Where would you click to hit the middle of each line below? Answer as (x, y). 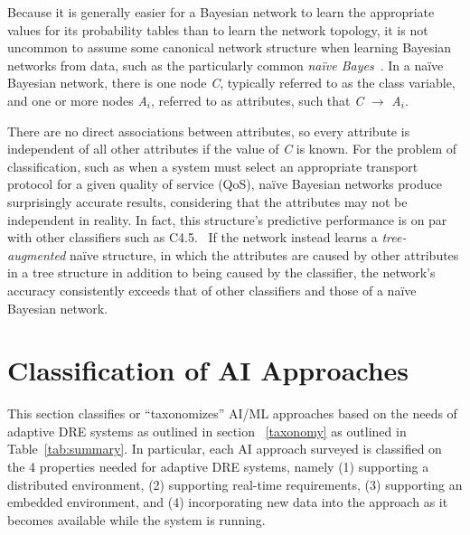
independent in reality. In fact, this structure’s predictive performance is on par (227, 219)
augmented (37, 254)
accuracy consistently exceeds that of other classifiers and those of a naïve (212, 290)
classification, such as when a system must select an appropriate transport (213, 166)
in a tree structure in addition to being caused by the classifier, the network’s (221, 272)
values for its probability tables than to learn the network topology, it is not (218, 29)
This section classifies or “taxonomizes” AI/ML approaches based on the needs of (232, 413)
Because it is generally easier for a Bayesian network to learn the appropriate (221, 12)
